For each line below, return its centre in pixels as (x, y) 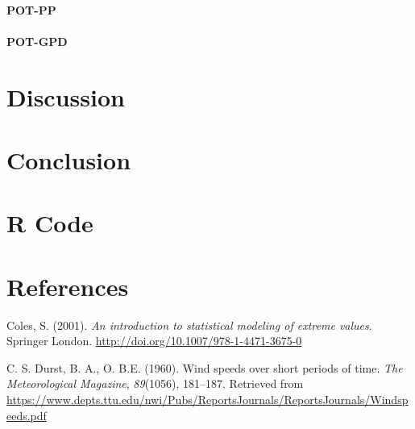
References (68, 286)
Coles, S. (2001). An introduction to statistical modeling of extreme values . (189, 325)
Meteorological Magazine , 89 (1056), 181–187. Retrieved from (155, 383)
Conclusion (69, 159)
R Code (50, 223)
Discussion (66, 96)
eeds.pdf (27, 415)
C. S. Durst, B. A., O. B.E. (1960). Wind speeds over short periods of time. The (205, 367)
